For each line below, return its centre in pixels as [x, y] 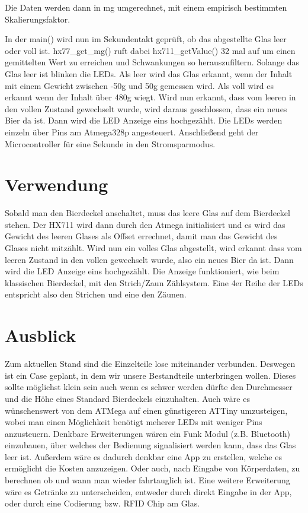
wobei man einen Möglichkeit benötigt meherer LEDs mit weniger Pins [134, 422]
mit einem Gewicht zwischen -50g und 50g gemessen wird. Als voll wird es [139, 85]
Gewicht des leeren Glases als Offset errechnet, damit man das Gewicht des [141, 236]
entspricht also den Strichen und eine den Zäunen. [96, 294]
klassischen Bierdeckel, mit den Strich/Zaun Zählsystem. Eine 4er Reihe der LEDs [154, 282]
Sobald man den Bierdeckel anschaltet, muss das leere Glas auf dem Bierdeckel [147, 213]
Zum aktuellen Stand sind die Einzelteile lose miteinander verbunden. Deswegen [150, 364]
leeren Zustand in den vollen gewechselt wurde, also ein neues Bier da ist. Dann [149, 259]
